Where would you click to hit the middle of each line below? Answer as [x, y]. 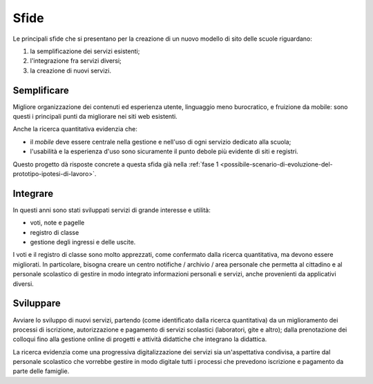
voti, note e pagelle [57, 223]
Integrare [33, 193]
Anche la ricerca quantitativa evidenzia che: [75, 129]
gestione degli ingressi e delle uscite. [83, 242]
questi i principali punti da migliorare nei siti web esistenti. [95, 117]
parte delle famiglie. [41, 371]
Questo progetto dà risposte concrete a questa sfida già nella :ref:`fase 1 [116, 164]
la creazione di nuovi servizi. [71, 70]
